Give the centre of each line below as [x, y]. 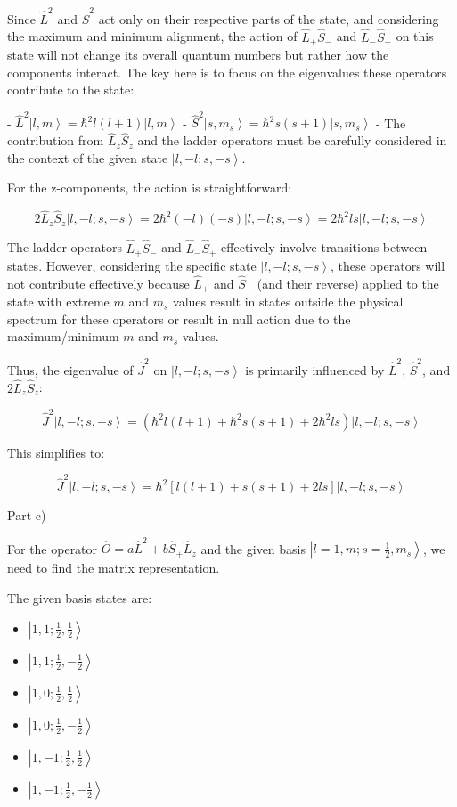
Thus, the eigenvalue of [70, 369]
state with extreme [58, 302]
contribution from [56, 140]
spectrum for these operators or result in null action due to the [179, 318]
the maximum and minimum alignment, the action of [152, 36]
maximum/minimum [63, 336]
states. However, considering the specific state [132, 265]
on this [415, 36]
